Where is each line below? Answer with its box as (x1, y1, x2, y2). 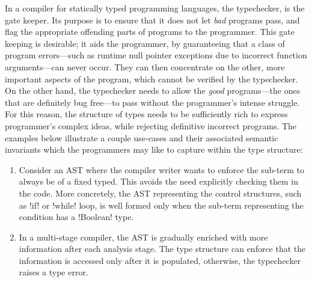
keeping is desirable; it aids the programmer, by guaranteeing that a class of (5, 37, 285, 49)
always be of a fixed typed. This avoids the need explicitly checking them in (19, 175, 298, 188)
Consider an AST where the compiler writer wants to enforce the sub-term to (19, 163, 304, 176)
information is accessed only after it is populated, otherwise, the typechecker (19, 254, 301, 266)
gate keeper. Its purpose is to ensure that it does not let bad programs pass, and (5, 13, 300, 26)
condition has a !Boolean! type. (19, 210, 134, 223)
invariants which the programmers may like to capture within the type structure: (5, 143, 303, 156)
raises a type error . (19, 266, 88, 278)
